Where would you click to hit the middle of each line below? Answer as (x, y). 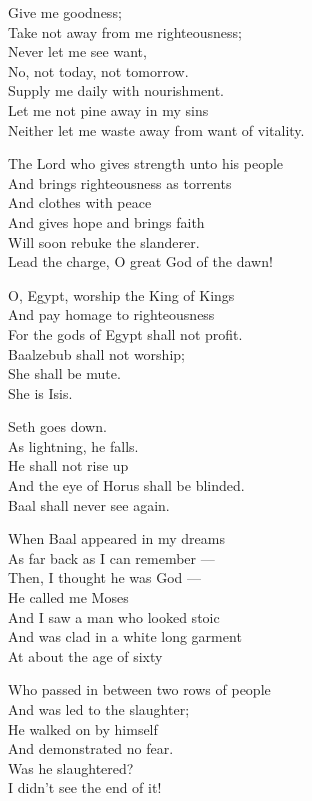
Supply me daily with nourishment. (116, 90)
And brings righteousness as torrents (120, 182)
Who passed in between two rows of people (139, 689)
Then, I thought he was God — (105, 577)
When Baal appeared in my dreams (116, 538)
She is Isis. (40, 392)
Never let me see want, (77, 51)
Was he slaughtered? (71, 767)
